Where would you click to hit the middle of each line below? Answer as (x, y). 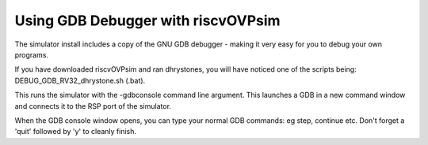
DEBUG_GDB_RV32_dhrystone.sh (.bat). (80, 80)
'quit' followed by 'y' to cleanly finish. (76, 132)
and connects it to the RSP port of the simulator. (93, 106)
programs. (32, 54)
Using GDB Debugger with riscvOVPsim (147, 20)
